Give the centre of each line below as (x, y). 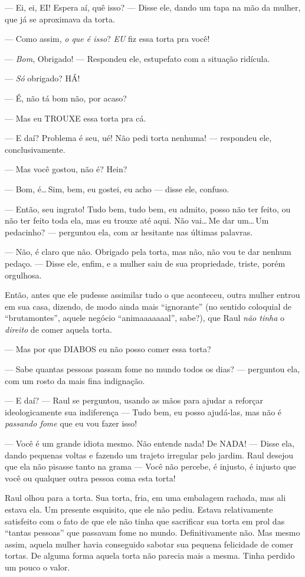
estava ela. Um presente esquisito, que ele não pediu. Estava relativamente (139, 509)
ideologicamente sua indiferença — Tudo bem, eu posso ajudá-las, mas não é (143, 412)
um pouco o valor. (37, 567)
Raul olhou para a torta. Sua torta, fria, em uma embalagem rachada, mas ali (145, 498)
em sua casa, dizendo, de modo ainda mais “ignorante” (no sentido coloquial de (148, 306)
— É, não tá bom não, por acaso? (66, 98)
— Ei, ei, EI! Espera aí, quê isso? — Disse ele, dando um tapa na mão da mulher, (153, 7)
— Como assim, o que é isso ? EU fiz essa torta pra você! (107, 39)
